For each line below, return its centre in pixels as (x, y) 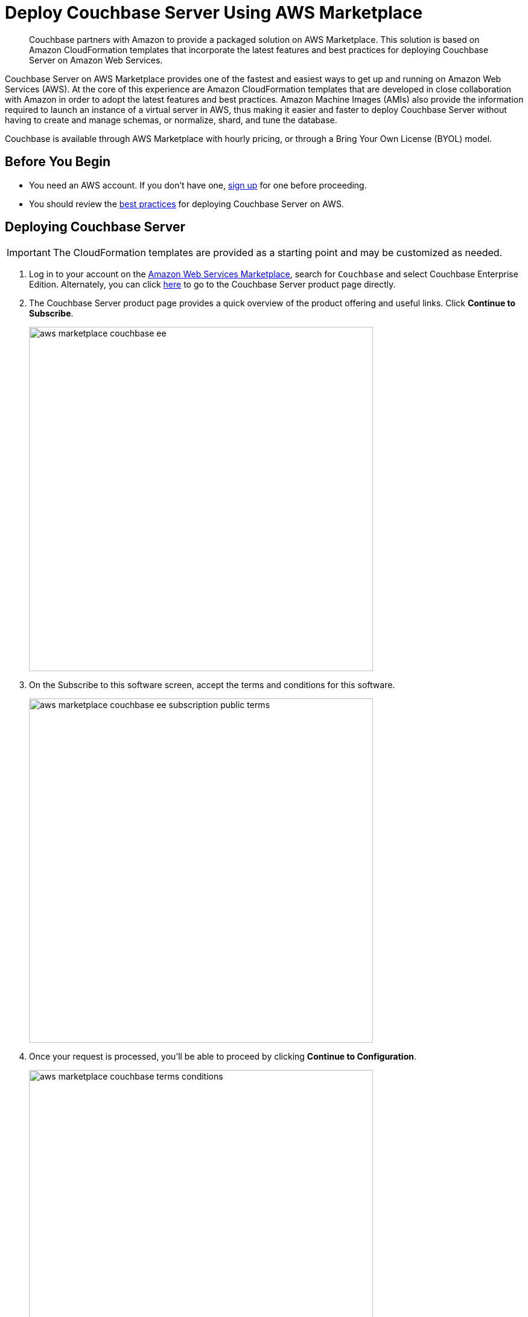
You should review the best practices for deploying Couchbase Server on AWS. (186, 204)
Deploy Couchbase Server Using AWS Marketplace (214, 13)
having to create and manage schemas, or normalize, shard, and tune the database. (171, 120)
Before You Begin (58, 162)
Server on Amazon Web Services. (96, 60)
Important (29, 253)
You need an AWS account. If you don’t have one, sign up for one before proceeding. (198, 185)
